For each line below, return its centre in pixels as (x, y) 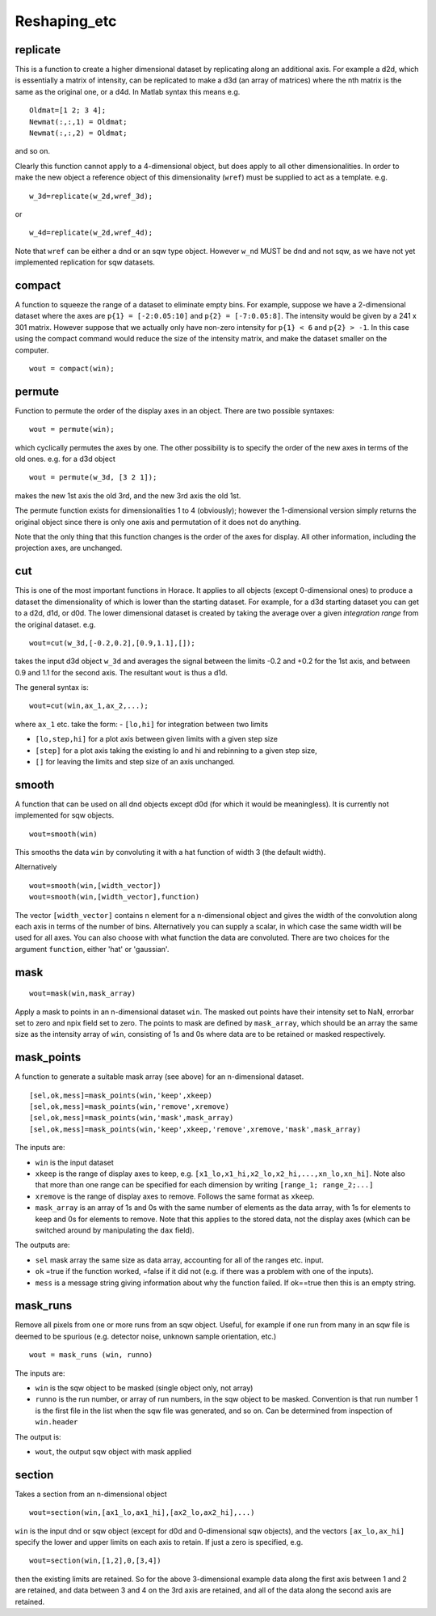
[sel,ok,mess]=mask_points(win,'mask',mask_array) (132, 1118)
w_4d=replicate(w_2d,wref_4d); (91, 233)
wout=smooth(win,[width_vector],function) (115, 897)
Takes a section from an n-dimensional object (91, 1494)
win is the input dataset (75, 1162)
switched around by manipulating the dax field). (115, 1230)
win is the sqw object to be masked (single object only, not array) (144, 1388)
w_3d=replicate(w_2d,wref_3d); (91, 196)
